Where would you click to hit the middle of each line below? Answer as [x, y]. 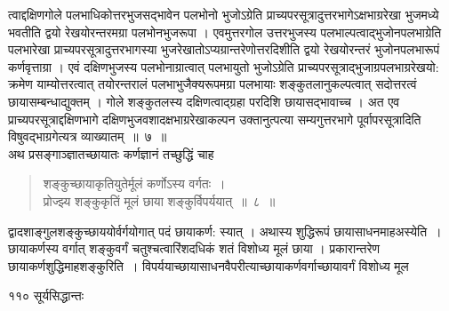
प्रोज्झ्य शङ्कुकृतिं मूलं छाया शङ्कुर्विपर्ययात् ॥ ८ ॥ [159, 200]
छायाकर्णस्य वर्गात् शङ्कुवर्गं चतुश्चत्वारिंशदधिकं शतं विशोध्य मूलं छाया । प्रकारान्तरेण [194, 248]
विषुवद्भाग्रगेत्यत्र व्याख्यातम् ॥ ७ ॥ [88, 136]
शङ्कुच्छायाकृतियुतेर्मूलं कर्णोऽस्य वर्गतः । [134, 183]
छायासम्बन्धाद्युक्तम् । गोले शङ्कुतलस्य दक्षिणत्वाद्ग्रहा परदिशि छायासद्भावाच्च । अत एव [204, 101]
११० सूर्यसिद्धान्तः [46, 295]
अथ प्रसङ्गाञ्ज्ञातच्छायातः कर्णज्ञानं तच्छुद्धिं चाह [111, 153]
